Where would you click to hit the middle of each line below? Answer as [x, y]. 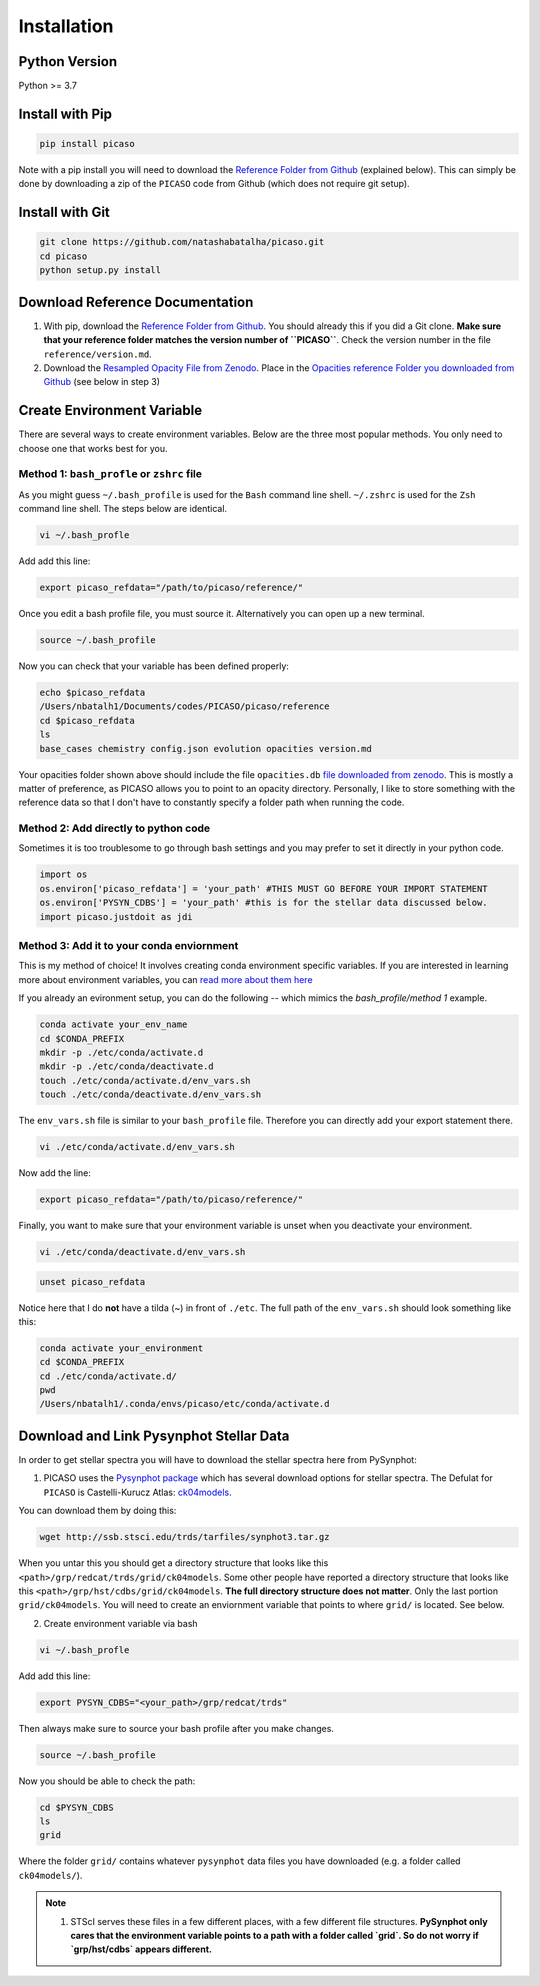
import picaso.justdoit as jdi [116, 916]
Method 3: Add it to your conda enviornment [128, 945]
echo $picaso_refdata [92, 692]
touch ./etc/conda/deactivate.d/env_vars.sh [150, 1094]
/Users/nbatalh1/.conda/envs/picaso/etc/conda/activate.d [184, 1404]
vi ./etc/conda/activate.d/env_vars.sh [137, 1147]
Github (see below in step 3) [101, 382]
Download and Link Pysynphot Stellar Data [154, 1435]
